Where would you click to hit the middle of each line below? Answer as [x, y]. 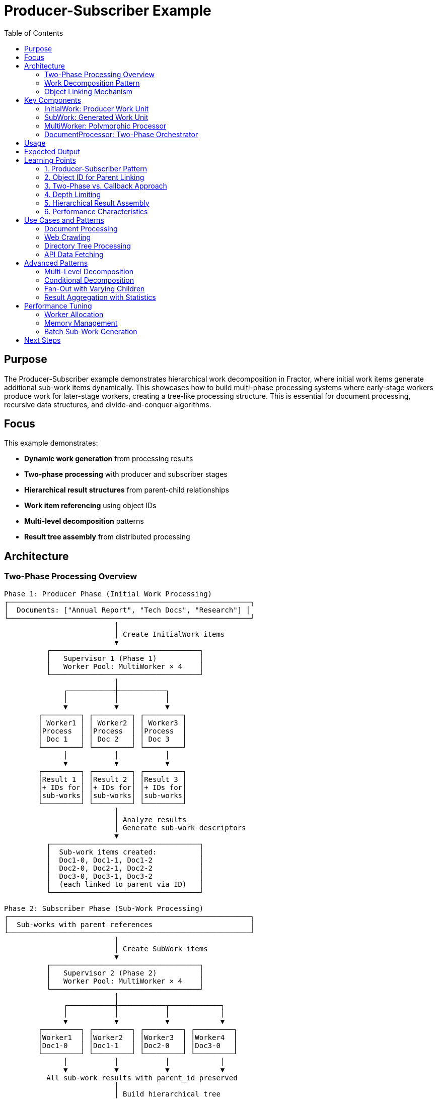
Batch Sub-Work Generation [91, 331]
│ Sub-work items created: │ [125, 852]
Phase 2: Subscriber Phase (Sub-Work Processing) [104, 908]
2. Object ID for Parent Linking [94, 177]
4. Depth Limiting [72, 194]
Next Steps [43, 340]
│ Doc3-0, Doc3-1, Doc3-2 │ [125, 876]
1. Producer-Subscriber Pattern [96, 168]
